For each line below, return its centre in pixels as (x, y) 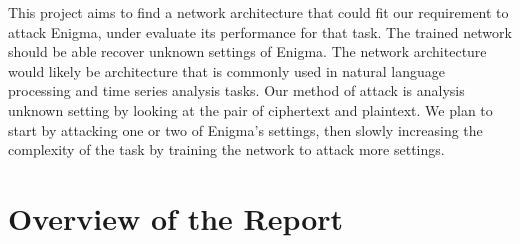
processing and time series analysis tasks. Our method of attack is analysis (236, 90)
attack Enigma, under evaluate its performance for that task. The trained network (260, 31)
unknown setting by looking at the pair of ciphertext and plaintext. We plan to (250, 109)
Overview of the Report (176, 217)
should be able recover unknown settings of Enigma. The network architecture (247, 51)
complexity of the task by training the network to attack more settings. (226, 149)
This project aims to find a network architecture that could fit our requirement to (258, 12)
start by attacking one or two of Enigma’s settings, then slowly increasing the (245, 129)
